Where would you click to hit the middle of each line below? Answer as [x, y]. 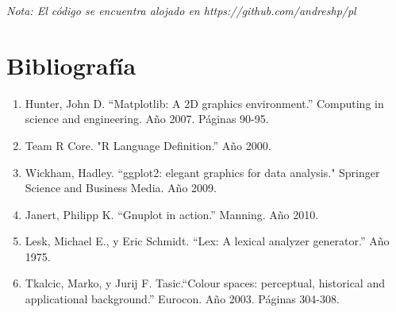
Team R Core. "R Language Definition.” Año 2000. [148, 145]
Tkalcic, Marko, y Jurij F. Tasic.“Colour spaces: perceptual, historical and [205, 283]
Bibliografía [71, 65]
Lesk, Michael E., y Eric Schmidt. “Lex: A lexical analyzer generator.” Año [207, 241]
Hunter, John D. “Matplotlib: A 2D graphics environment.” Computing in [204, 103]
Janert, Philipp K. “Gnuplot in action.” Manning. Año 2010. [172, 214]
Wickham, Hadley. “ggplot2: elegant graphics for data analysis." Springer [202, 172]
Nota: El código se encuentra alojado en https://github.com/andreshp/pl [181, 10]
